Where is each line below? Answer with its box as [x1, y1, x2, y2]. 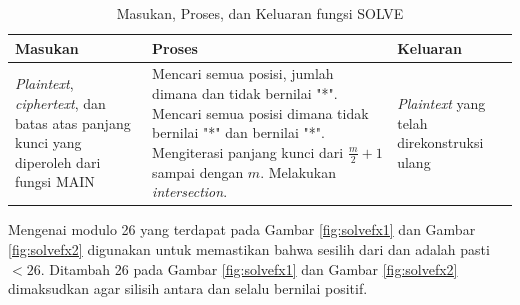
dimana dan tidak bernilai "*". [152, 83, 338, 104]
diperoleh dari [15, 151, 101, 172]
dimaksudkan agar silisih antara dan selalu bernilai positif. [8, 278, 368, 299]
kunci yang [15, 132, 82, 153]
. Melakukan [260, 161, 337, 182]
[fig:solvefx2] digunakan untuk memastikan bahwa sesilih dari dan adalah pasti [8, 238, 490, 259]
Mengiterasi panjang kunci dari [152, 141, 344, 162]
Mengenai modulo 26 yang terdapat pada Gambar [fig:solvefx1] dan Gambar [8, 219, 476, 240]
